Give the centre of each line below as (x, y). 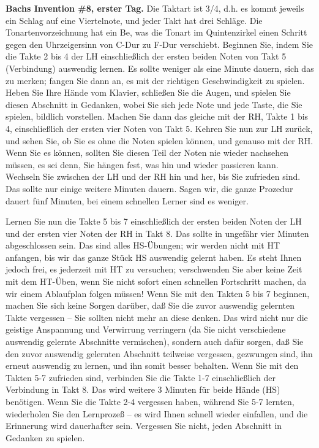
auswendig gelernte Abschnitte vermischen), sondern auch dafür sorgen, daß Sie (155, 342)
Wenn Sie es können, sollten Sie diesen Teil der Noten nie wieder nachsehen (147, 153)
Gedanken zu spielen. (45, 437)
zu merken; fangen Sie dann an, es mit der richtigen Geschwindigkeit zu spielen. (155, 80)
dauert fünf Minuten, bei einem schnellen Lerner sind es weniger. (127, 200)
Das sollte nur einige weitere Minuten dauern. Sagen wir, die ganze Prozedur (149, 188)
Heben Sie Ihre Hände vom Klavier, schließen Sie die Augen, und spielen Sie (148, 92)
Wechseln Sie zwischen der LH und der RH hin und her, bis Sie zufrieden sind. (153, 176)
